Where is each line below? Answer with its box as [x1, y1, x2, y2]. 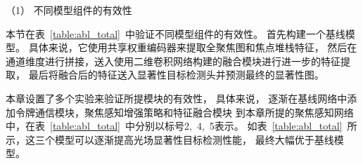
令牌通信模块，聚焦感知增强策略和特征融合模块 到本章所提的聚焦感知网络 [15, 104, 354, 119]
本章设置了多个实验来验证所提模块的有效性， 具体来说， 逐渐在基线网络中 [6, 90, 348, 105]
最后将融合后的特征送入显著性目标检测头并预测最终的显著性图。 [28, 67, 324, 82]
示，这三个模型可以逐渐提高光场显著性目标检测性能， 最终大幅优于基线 [6, 132, 334, 146]
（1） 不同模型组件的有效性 [6, 3, 132, 17]
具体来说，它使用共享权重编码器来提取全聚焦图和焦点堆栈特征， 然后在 [28, 40, 357, 55]
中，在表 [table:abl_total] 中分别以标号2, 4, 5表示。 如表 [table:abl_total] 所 [6, 118, 357, 133]
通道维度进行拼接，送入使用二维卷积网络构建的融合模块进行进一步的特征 [6, 53, 340, 68]
